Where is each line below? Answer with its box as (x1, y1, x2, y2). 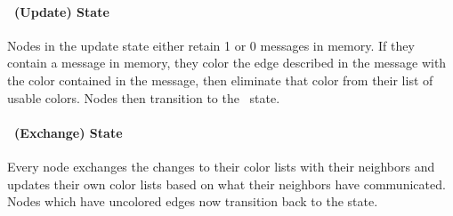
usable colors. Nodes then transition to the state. (7, 88, 280, 107)
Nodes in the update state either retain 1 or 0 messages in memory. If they (7, 36, 415, 54)
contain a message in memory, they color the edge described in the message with (7, 53, 447, 72)
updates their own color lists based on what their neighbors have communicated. (7, 174, 446, 193)
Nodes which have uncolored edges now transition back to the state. (7, 192, 378, 211)
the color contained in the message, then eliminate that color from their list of (7, 70, 433, 89)
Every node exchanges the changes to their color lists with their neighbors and (7, 156, 435, 175)
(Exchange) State (14, 123, 123, 141)
